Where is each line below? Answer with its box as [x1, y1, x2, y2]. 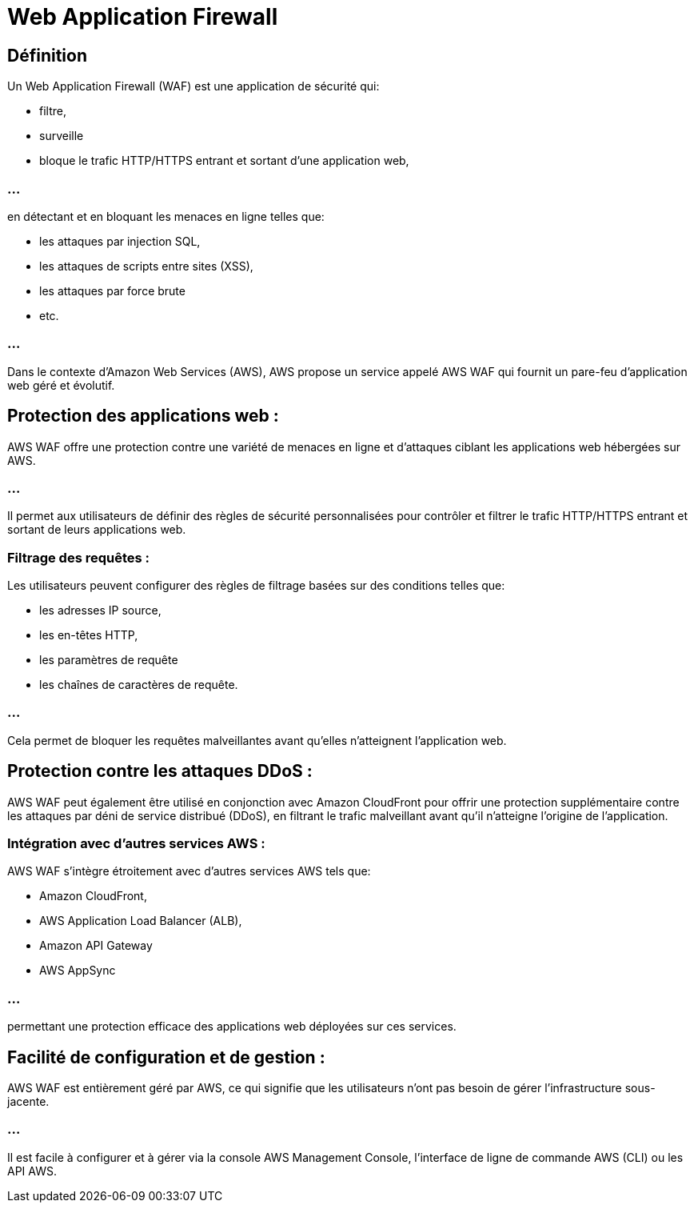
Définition [7, 45, 87, 66]
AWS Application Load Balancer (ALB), [39, 914, 242, 928]
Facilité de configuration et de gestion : [7, 1047, 325, 1067]
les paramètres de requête [39, 653, 178, 667]
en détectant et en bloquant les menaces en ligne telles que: [7, 209, 325, 223]
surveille [39, 129, 84, 143]
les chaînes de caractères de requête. [39, 678, 238, 692]
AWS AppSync [39, 963, 116, 978]
